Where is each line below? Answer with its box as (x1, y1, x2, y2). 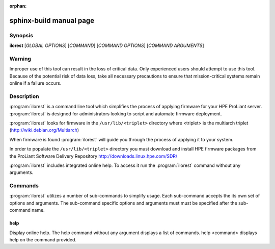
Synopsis (9, 32, 33, 39)
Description (9, 92, 39, 99)
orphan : (9, 3, 27, 9)
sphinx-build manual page (9, 16, 95, 25)
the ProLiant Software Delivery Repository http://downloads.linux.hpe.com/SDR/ (9, 153, 178, 159)
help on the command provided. (9, 237, 76, 243)
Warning (9, 55, 32, 62)
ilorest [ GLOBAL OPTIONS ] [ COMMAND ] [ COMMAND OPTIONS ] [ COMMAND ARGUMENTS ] (9, 42, 204, 48)
